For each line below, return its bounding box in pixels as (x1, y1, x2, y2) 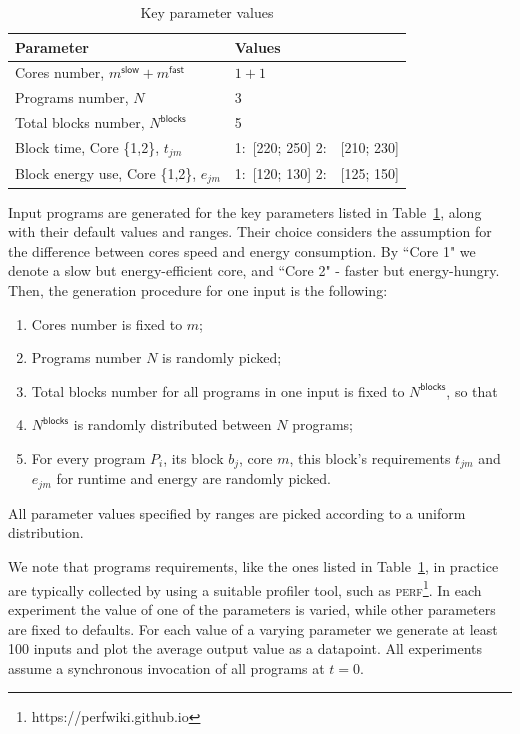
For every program (31, 447, 146, 468)
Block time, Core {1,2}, (15, 136, 160, 157)
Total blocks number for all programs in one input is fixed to (31, 380, 405, 401)
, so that (446, 380, 498, 401)
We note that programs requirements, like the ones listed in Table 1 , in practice (8, 556, 499, 577)
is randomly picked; (162, 347, 282, 368)
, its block (163, 447, 224, 468)
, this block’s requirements (289, 447, 451, 468)
